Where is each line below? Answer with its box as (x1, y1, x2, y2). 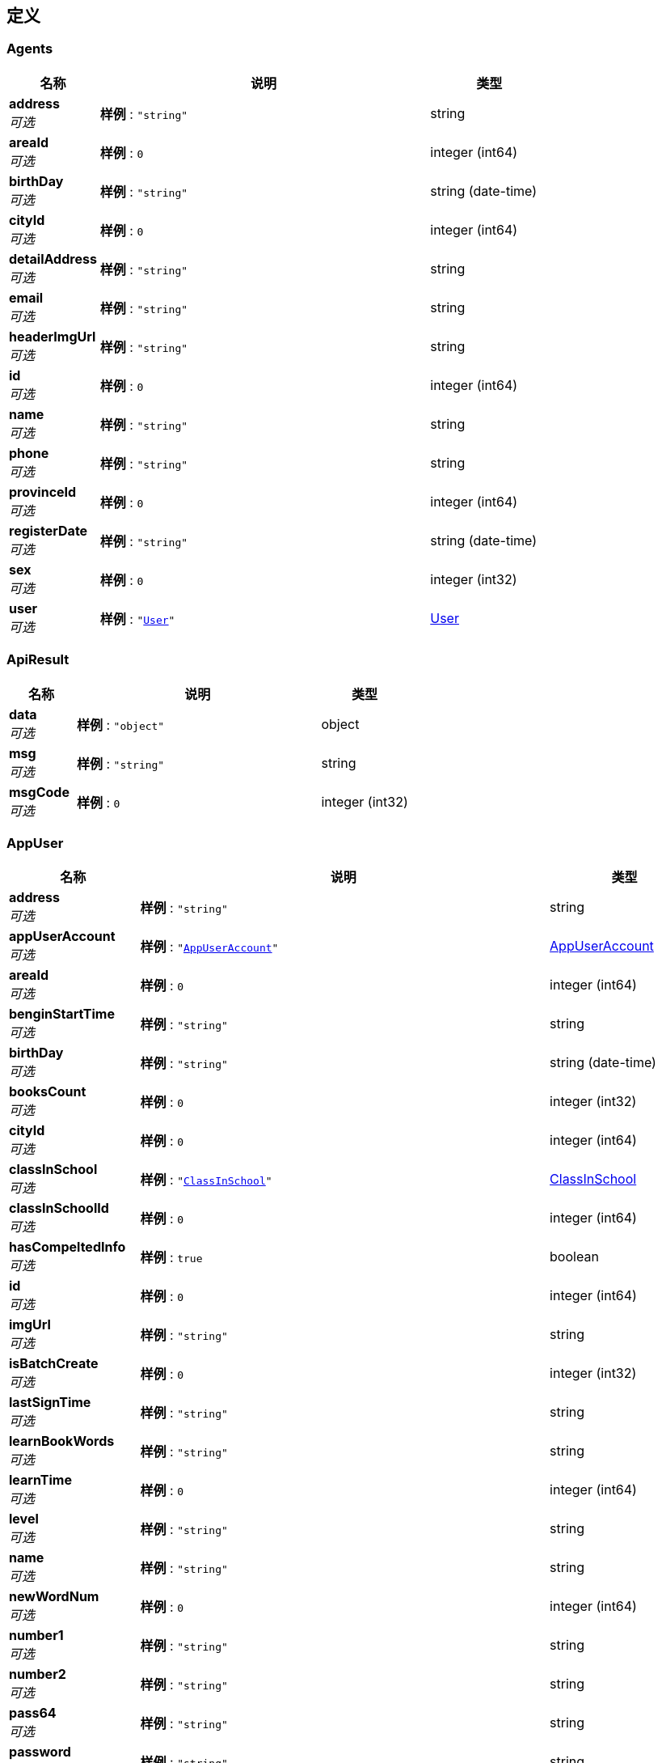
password (9, 1744, 71, 1761)
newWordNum (9, 1588, 99, 1605)
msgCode (9, 783, 70, 800)
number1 (9, 1627, 64, 1644)
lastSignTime (9, 1394, 91, 1411)
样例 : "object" (76, 716, 165, 733)
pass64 (9, 1705, 57, 1722)
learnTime (9, 1472, 72, 1489)
